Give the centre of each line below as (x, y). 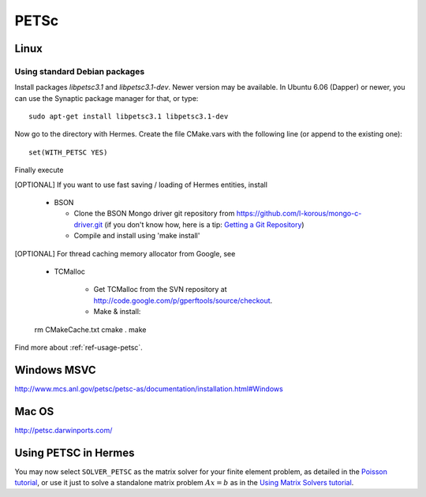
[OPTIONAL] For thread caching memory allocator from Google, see (125, 253)
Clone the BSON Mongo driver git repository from (154, 214)
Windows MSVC (55, 370)
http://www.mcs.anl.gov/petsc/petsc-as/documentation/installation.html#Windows (149, 389)
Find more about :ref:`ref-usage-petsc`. (79, 347)
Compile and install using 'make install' (137, 236)
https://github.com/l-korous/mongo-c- (299, 214)
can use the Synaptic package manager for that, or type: (106, 98)
